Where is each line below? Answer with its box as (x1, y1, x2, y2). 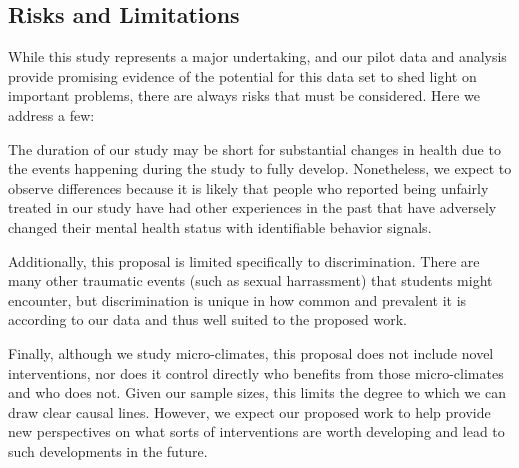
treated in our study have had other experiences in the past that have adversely (8, 197, 497, 218)
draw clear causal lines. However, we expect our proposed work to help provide (8, 401, 491, 422)
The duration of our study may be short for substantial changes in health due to (8, 138, 501, 159)
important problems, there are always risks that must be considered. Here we (8, 85, 481, 106)
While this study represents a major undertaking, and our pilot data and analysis (8, 46, 507, 67)
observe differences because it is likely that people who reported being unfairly (8, 177, 489, 198)
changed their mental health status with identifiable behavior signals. (8, 216, 432, 237)
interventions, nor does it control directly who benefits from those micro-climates (8, 362, 504, 383)
